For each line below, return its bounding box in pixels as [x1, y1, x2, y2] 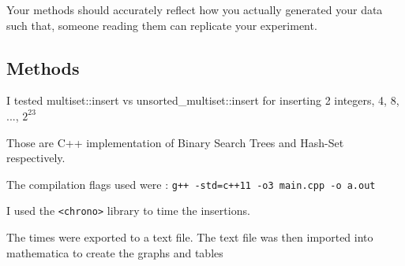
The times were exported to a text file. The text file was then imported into [6, 229, 373, 246]
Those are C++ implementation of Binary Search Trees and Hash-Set [6, 134, 344, 150]
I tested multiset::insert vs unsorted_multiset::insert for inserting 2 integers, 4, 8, [6, 92, 399, 109]
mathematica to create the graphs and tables [6, 244, 223, 260]
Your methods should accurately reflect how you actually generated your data [6, 2, 383, 17]
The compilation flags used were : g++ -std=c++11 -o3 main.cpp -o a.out [6, 175, 376, 192]
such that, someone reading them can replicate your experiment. [6, 17, 317, 33]
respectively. [6, 150, 66, 166]
